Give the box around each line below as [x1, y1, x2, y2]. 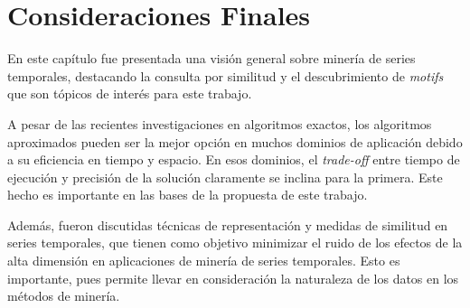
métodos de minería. [7, 286, 120, 305]
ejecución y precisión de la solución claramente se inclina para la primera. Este [7, 167, 443, 186]
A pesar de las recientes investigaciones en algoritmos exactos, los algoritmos [7, 114, 432, 133]
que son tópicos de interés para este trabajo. [7, 84, 252, 103]
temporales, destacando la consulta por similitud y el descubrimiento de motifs [7, 66, 444, 85]
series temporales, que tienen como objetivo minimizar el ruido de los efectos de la [7, 233, 463, 252]
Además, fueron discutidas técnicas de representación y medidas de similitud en [7, 215, 448, 234]
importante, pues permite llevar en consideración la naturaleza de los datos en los [7, 268, 459, 287]
